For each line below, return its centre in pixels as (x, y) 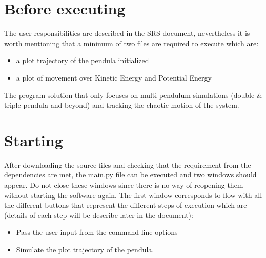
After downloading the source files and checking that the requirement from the (128, 164)
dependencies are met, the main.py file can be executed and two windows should (130, 175)
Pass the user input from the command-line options (97, 232)
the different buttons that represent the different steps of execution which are (126, 205)
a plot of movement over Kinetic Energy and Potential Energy (114, 77)
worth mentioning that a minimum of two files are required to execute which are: (131, 43)
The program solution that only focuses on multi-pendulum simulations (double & (133, 95)
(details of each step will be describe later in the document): (99, 215)
